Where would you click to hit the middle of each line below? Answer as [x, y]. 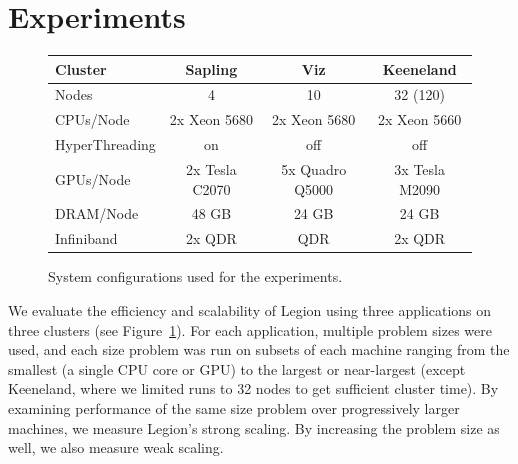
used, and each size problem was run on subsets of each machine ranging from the [259, 349]
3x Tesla [419, 169]
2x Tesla [211, 169]
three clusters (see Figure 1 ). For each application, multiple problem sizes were [250, 329]
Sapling [211, 68]
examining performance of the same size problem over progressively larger [234, 407]
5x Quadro [314, 169]
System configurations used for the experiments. [195, 276]
